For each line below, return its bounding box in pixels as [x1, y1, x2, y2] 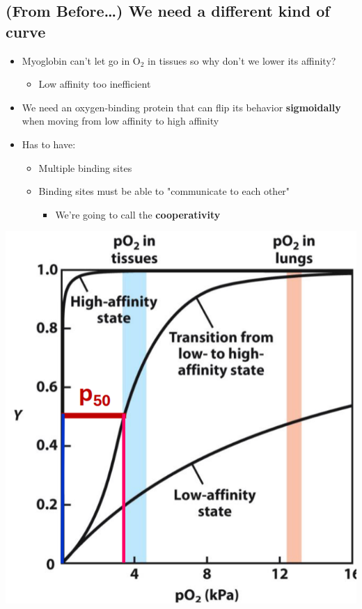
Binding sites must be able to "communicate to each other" [38, 184, 290, 198]
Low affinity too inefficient [38, 77, 151, 91]
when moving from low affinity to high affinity [22, 113, 219, 128]
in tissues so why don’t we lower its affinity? [148, 53, 336, 68]
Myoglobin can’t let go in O [22, 53, 141, 68]
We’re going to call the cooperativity [55, 207, 221, 221]
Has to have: [22, 136, 76, 151]
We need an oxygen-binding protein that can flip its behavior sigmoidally [22, 100, 341, 114]
